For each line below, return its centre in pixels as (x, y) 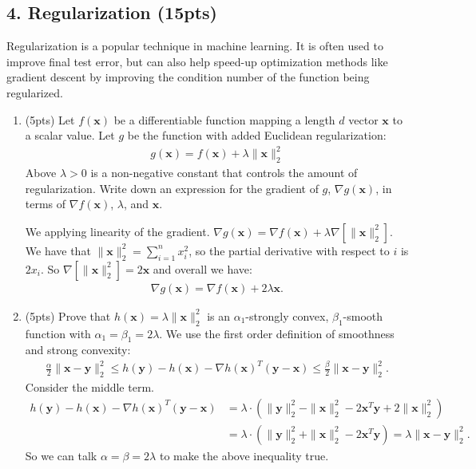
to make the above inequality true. (244, 455)
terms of (46, 204)
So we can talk (61, 455)
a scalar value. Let (70, 135)
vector (363, 119)
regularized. (35, 92)
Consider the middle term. (89, 387)
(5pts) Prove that (68, 315)
